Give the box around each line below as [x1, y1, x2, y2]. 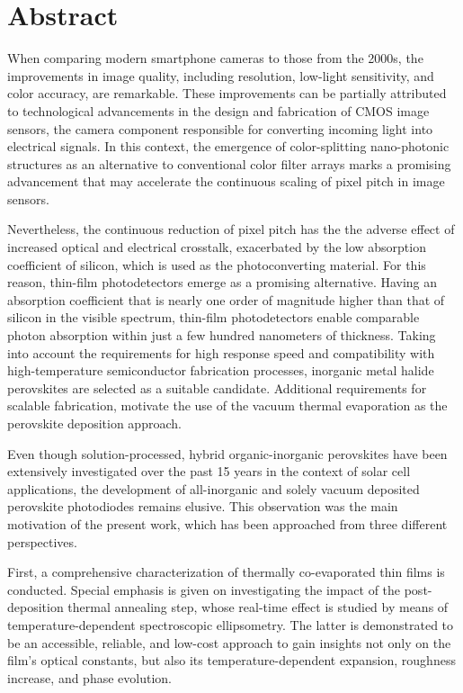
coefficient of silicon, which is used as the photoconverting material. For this [7, 255, 426, 274]
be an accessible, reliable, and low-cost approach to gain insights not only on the [7, 633, 451, 652]
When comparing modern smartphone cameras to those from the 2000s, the [7, 49, 423, 67]
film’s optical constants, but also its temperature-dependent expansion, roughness [7, 651, 456, 670]
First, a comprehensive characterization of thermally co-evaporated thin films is [7, 562, 445, 581]
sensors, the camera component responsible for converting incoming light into [7, 119, 433, 138]
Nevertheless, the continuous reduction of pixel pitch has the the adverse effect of [7, 220, 455, 238]
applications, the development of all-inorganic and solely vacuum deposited [7, 479, 420, 498]
